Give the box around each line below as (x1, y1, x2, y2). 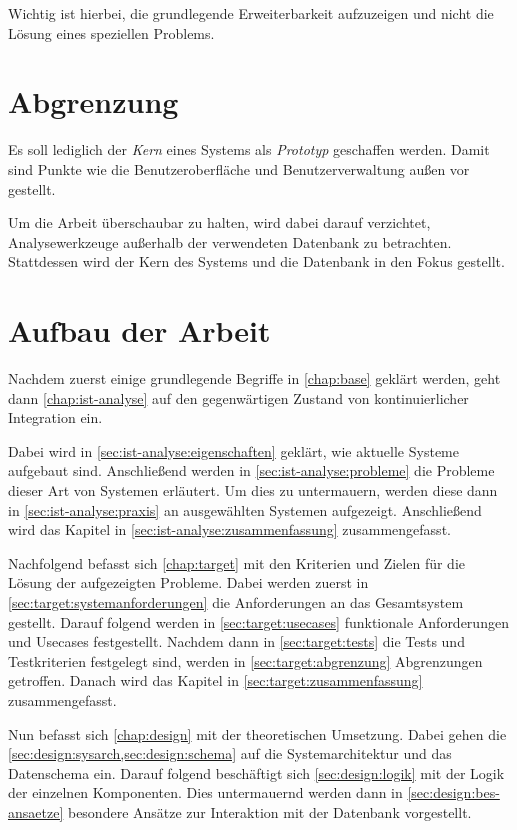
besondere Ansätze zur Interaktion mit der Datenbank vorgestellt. (67, 801, 472, 822)
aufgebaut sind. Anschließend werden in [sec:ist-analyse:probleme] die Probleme (8, 460, 495, 481)
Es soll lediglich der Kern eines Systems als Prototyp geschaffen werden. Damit (8, 139, 490, 160)
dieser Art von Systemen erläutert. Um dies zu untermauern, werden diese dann (8, 479, 498, 500)
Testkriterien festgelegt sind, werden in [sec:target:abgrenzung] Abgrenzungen (8, 650, 483, 671)
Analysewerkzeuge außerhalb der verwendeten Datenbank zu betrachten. (8, 231, 452, 252)
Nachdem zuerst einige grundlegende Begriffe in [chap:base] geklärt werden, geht (8, 368, 501, 388)
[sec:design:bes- (407, 782, 500, 803)
